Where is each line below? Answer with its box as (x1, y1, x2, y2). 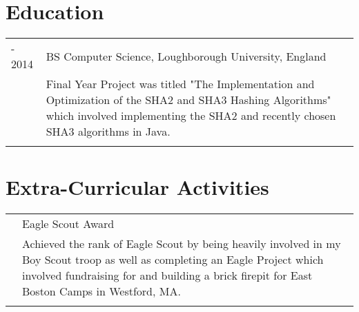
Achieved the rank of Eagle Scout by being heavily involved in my (22, 236, 341, 252)
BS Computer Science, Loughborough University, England (46, 48, 327, 64)
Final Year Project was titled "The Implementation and (46, 76, 315, 92)
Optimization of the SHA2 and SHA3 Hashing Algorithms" (46, 92, 331, 108)
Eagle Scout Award (22, 216, 115, 232)
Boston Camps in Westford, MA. (22, 283, 181, 300)
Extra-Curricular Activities (6, 173, 269, 201)
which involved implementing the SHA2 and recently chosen (46, 107, 336, 124)
